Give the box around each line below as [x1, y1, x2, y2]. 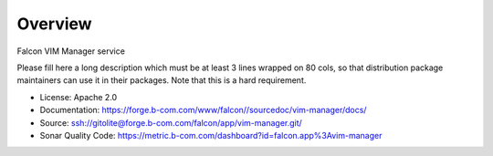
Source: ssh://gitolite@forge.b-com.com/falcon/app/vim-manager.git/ [39, 117, 303, 128]
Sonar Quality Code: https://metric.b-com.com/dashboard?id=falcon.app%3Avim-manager [39, 130, 383, 140]
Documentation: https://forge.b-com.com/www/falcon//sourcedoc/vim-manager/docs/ [39, 105, 367, 116]
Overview [16, 14, 92, 34]
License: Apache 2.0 [39, 91, 118, 102]
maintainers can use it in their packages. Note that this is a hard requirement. [16, 75, 307, 86]
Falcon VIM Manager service [16, 46, 125, 57]
